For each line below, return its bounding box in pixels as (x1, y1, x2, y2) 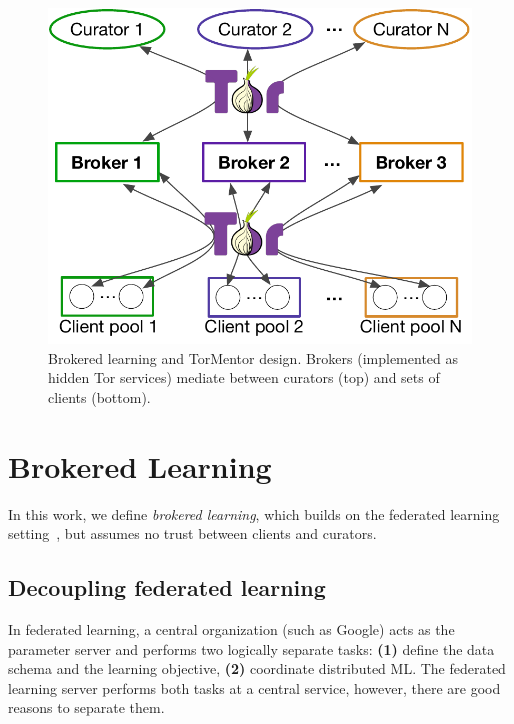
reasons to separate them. (8, 697, 165, 718)
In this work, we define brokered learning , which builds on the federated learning (8, 503, 500, 524)
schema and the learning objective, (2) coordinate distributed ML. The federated (8, 658, 506, 679)
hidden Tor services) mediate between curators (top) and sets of (48, 367, 440, 388)
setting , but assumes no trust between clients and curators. (8, 523, 377, 544)
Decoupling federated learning (8, 572, 326, 603)
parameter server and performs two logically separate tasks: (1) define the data (8, 638, 495, 659)
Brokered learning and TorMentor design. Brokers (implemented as (48, 347, 459, 368)
